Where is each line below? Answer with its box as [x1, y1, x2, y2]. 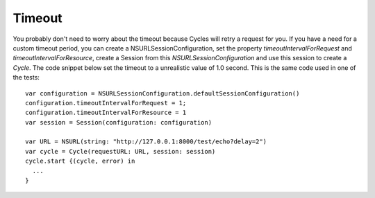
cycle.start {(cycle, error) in [25, 157, 135, 165]
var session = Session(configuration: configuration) [25, 118, 212, 126]
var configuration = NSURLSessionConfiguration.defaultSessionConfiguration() [25, 89, 300, 97]
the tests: [12, 73, 40, 82]
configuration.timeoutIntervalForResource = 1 [25, 109, 187, 117]
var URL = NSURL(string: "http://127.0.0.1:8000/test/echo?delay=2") [25, 138, 267, 145]
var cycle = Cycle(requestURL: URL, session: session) [25, 147, 216, 155]
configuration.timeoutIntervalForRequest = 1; [25, 99, 187, 107]
